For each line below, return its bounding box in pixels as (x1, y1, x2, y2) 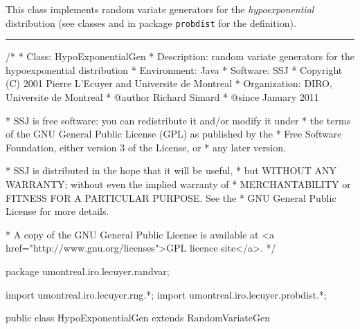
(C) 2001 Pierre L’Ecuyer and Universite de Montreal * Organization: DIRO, (6, 76, 332, 91)
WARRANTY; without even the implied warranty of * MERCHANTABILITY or (6, 177, 351, 191)
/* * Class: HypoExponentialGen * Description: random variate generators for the (6, 49, 354, 64)
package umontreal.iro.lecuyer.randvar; (6, 263, 170, 278)
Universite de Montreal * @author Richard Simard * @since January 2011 (6, 90, 319, 104)
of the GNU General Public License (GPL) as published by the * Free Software (6, 126, 342, 141)
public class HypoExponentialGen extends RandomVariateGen (6, 310, 271, 325)
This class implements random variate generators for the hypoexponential (6, 2, 314, 16)
